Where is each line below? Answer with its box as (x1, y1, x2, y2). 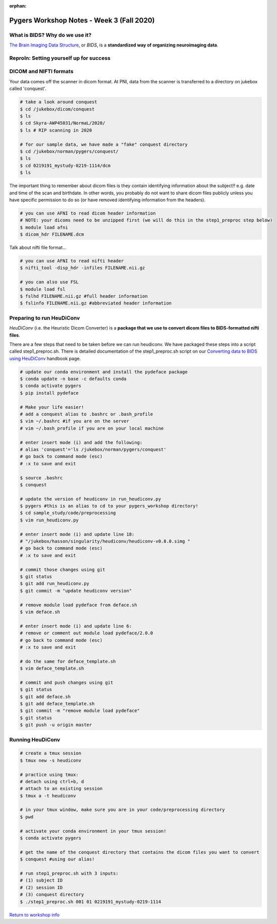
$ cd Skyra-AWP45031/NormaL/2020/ (20, 120, 105, 126)
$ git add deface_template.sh (20, 701, 95, 706)
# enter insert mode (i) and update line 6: (20, 623, 132, 629)
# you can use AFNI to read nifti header (20, 258, 124, 264)
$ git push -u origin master (20, 722, 92, 728)
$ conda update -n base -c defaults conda (20, 376, 127, 382)
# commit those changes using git (20, 567, 105, 572)
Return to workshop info (9, 911, 60, 918)
